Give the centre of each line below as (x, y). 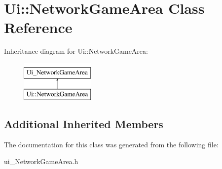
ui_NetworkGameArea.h (41, 161)
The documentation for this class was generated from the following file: (111, 145)
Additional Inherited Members (84, 124)
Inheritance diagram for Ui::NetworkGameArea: (76, 51)
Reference (38, 27)
